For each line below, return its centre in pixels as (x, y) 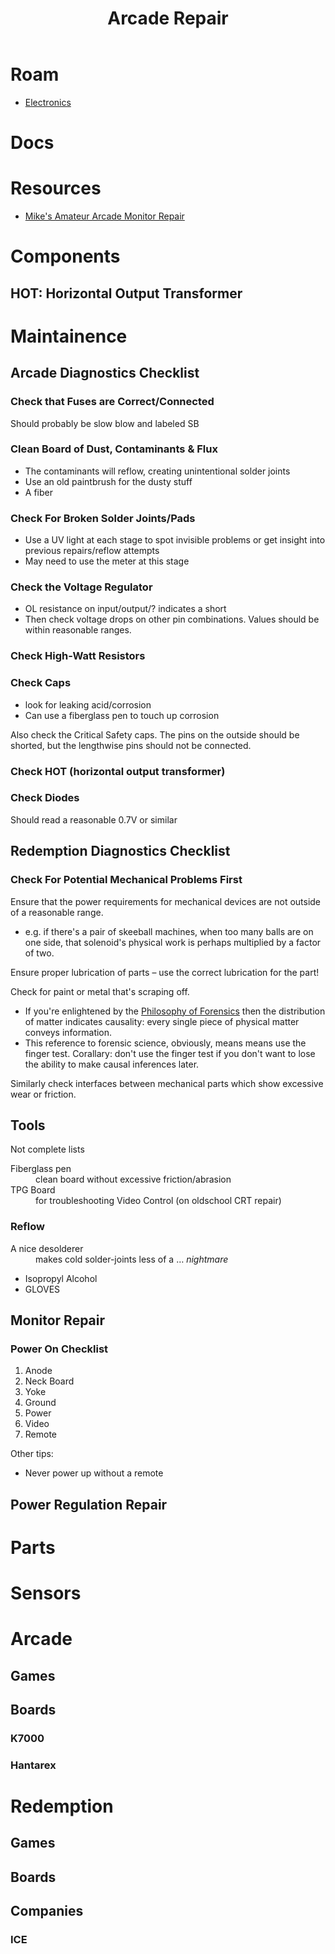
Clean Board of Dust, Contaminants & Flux (114, 449)
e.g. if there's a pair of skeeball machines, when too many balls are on (169, 931)
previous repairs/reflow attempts (92, 551)
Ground (40, 1403)
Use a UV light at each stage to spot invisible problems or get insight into (175, 540)
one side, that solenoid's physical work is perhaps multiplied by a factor (173, 942)
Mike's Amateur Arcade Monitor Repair (104, 216)
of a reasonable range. (57, 912)
